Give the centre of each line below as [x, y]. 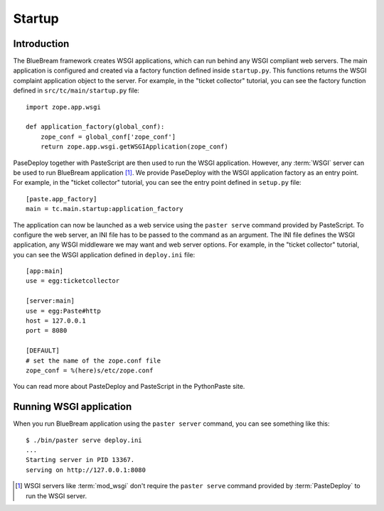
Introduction [41, 44]
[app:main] [45, 271]
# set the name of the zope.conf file [94, 360]
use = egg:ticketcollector [73, 281]
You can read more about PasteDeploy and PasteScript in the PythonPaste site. [129, 387]
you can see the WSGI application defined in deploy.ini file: [104, 254]
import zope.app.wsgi [63, 107]
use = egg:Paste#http [63, 311]
